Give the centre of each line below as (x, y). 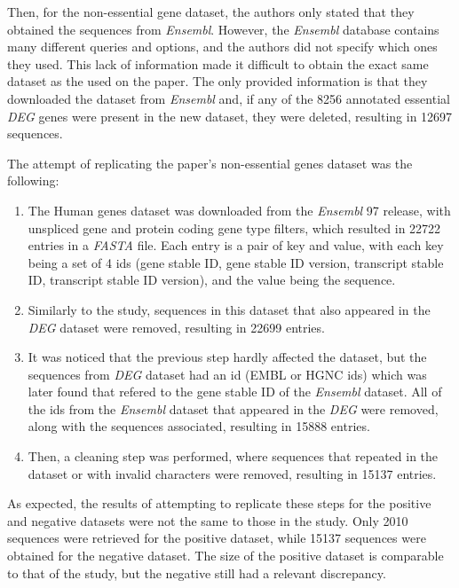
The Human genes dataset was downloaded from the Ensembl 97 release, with (239, 210)
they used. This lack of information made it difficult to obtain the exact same (218, 63)
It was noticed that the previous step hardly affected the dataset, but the (227, 357)
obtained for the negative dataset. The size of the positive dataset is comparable (226, 556)
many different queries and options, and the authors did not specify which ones (222, 47)
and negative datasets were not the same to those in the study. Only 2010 (208, 520)
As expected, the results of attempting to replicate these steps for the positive (219, 503)
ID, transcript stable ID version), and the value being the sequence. (212, 280)
